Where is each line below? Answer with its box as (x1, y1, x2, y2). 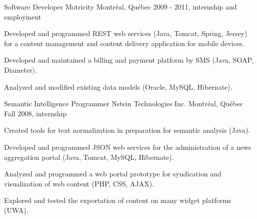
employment (4, 11, 41, 22)
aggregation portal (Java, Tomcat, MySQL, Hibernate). (4, 151, 174, 162)
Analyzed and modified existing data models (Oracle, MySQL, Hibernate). (4, 81, 232, 92)
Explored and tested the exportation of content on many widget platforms (4, 195, 231, 205)
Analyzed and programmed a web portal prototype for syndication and (4, 168, 221, 179)
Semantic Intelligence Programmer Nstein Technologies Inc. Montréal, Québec (4, 98, 243, 109)
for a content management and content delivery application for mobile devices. (4, 38, 244, 48)
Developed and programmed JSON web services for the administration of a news (4, 141, 251, 152)
